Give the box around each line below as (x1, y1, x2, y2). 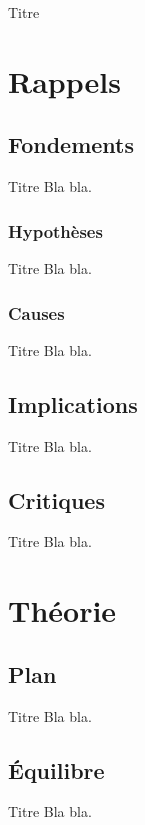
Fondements (8, 129, 135, 160)
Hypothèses (8, 218, 103, 243)
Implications (8, 388, 138, 419)
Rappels (8, 60, 121, 101)
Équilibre (8, 754, 105, 785)
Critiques (8, 484, 105, 515)
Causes (8, 300, 65, 325)
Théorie (8, 590, 117, 631)
